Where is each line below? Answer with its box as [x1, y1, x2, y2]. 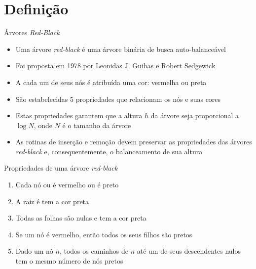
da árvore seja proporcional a [150, 110, 239, 121]
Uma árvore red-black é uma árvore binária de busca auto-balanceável [15, 44, 226, 54]
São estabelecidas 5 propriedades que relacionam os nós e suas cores [15, 93, 221, 104]
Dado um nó [15, 246, 53, 256]
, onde [34, 120, 53, 130]
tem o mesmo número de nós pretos [15, 256, 123, 266]
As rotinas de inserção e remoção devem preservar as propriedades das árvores [15, 136, 252, 147]
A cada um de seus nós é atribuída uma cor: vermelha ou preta [15, 77, 207, 87]
